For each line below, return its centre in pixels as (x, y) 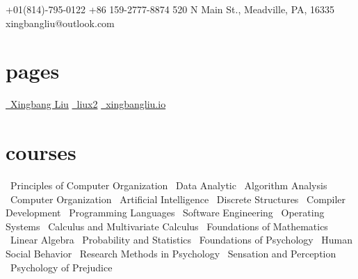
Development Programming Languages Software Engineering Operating (165, 213)
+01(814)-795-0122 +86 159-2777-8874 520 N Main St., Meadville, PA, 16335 (170, 9)
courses (41, 152)
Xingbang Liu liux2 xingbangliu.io (88, 104)
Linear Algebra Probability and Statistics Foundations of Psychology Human (181, 240)
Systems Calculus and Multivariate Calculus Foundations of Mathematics (167, 226)
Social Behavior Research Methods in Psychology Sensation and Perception (171, 253)
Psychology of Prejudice (61, 267)
